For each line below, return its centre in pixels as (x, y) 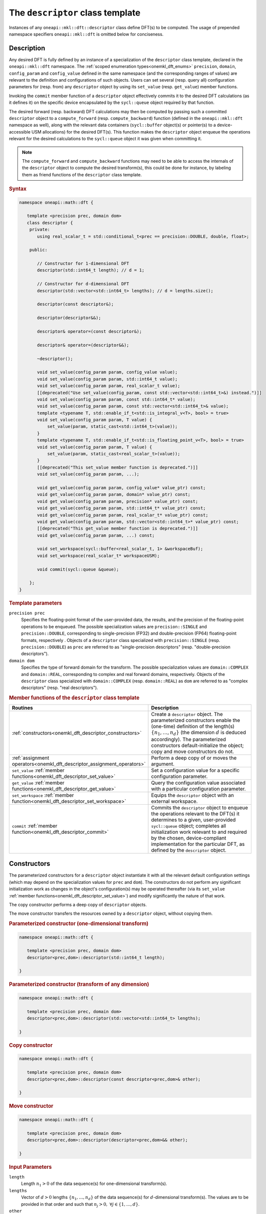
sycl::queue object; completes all (188, 826)
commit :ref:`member (35, 826)
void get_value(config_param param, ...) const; (96, 535)
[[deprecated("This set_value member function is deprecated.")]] (117, 467)
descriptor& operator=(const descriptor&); (90, 331)
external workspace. (174, 801)
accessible (20, 132)
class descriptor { (50, 223)
